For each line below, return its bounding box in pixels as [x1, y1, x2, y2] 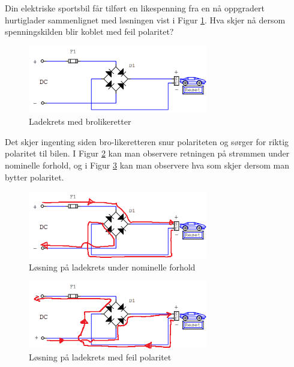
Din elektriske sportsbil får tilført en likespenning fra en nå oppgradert [5, 2, 265, 14]
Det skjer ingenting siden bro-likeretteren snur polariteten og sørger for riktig [5, 135, 289, 148]
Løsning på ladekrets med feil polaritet [29, 350, 172, 363]
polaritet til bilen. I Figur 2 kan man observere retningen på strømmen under [5, 147, 290, 160]
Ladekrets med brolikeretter [29, 115, 131, 128]
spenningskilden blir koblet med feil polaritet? [5, 25, 174, 38]
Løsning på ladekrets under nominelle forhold [29, 260, 196, 273]
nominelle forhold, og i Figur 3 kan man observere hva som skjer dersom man [5, 159, 290, 172]
